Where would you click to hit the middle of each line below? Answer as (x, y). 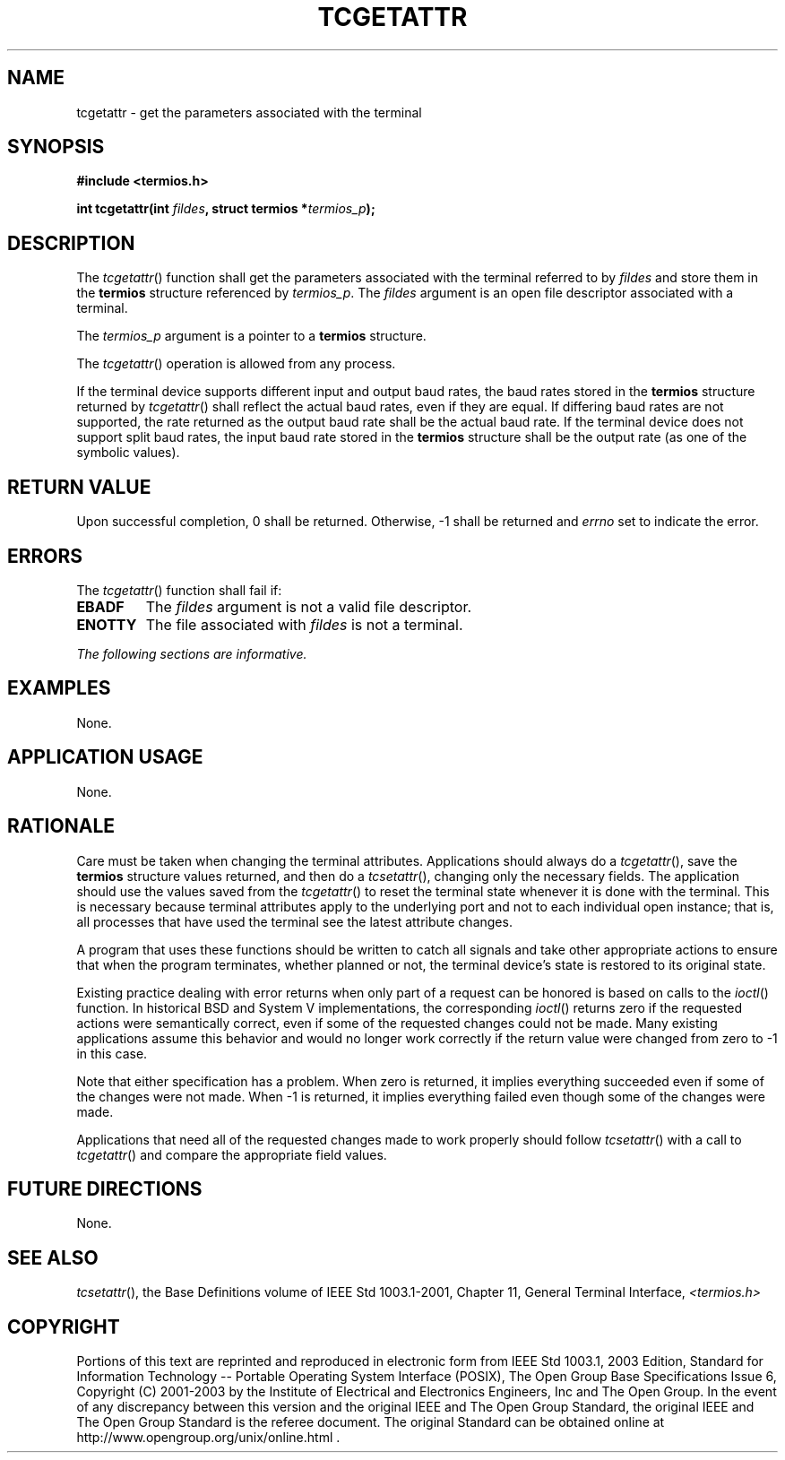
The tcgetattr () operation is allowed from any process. (236, 364)
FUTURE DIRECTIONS (105, 1188)
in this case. (112, 1053)
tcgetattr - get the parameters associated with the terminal (249, 112)
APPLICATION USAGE (105, 757)
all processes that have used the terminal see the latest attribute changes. (294, 921)
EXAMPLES (59, 688)
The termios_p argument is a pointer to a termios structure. (251, 336)
